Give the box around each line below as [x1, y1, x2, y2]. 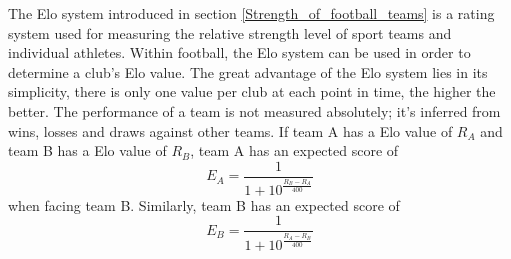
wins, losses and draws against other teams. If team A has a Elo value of [8, 120, 453, 141]
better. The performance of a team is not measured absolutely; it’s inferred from [8, 100, 501, 121]
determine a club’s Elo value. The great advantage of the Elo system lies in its [8, 61, 488, 82]
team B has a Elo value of [8, 140, 167, 161]
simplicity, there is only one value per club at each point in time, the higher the [8, 81, 496, 102]
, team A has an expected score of [190, 140, 399, 161]
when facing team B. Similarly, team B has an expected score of [8, 194, 400, 215]
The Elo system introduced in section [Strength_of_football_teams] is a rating [8, 3, 495, 23]
